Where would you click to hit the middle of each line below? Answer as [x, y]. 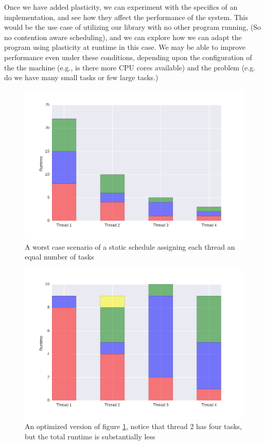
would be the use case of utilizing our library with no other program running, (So [133, 27]
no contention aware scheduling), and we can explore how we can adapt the [123, 37]
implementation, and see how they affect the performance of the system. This [126, 17]
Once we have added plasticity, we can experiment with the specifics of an [121, 7]
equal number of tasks [59, 257]
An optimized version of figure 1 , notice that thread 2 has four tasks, [134, 426]
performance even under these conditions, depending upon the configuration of [128, 57]
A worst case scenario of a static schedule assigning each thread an [130, 246]
